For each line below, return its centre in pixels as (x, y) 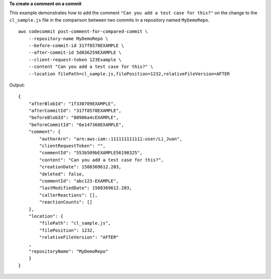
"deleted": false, (62, 174)
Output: (17, 85)
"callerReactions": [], (69, 195)
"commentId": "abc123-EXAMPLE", (79, 181)
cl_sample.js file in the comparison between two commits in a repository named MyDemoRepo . (109, 20)
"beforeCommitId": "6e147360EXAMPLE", (76, 125)
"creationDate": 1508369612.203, (80, 167)
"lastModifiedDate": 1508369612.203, (86, 188)
